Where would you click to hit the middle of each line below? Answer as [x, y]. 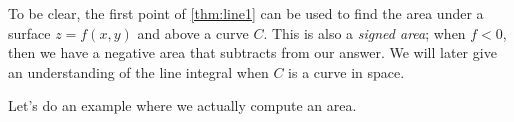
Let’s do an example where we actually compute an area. [182, 105]
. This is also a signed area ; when [364, 32]
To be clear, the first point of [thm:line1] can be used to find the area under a [246, 13]
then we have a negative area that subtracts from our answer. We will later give [252, 52]
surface [29, 32]
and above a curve [193, 32]
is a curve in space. [346, 71]
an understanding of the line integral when [138, 71]
